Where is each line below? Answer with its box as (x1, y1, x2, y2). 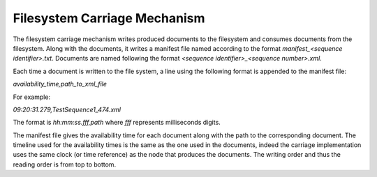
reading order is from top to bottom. (13, 160, 117, 169)
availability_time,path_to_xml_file (13, 80, 108, 88)
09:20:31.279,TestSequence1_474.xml (13, 105, 121, 114)
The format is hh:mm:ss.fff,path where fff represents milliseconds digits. (13, 118, 221, 127)
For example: (13, 93, 51, 101)
